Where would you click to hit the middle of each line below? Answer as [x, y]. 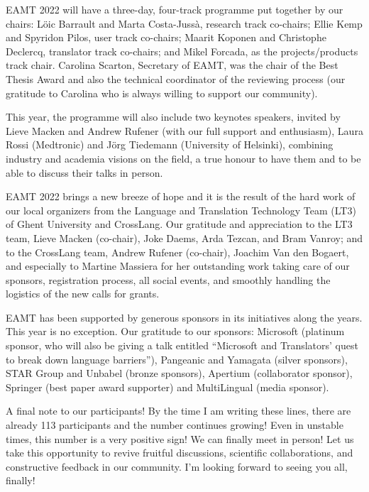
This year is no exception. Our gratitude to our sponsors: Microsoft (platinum [175, 331]
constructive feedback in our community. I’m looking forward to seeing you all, [177, 466]
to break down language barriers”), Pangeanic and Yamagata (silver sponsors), [177, 359]
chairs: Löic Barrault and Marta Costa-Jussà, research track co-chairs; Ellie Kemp [184, 23]
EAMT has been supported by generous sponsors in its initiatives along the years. [184, 317]
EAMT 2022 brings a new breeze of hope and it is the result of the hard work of [181, 196]
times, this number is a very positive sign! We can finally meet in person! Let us [180, 438]
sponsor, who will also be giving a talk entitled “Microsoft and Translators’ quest [182, 345]
